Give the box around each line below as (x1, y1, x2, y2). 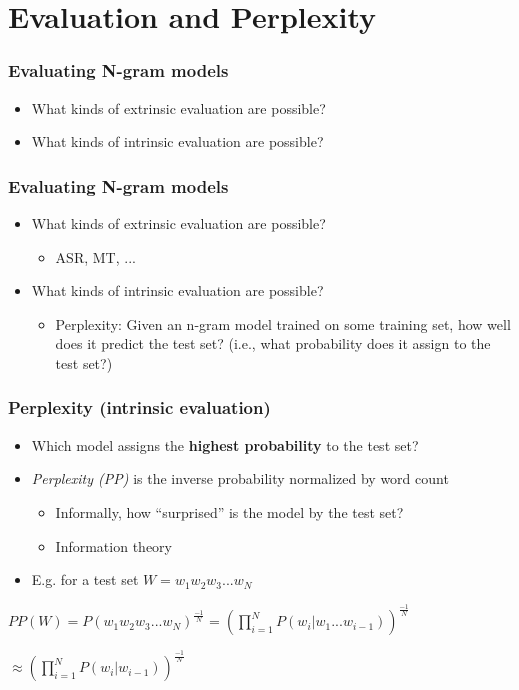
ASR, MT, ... (55, 246, 136, 267)
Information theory (55, 535, 172, 556)
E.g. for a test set (31, 569, 139, 590)
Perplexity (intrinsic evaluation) (8, 395, 271, 420)
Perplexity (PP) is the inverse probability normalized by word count (31, 468, 449, 489)
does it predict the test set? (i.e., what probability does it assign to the (55, 333, 491, 354)
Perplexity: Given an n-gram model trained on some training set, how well (55, 313, 511, 334)
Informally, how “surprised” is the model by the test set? (55, 501, 404, 522)
